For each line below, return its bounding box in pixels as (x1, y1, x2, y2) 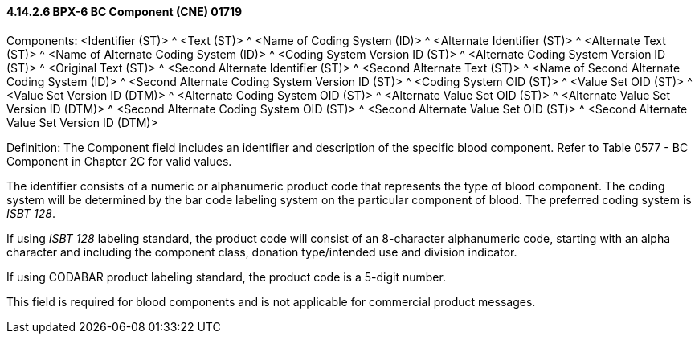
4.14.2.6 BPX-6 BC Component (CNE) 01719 (6, 5, 243, 18)
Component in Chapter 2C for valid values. (6, 154, 232, 168)
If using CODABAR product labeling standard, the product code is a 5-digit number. (6, 269, 446, 284)
